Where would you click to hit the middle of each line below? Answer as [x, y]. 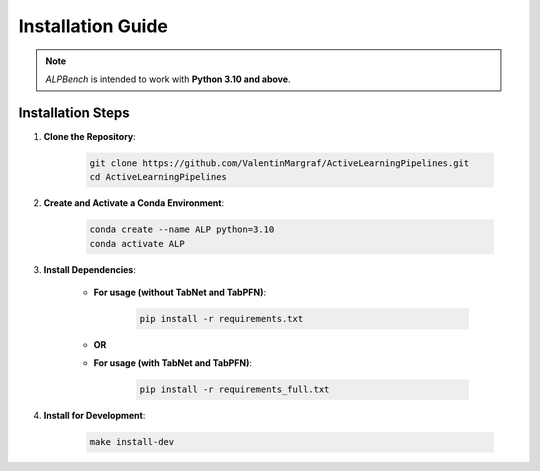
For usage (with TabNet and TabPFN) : [173, 363]
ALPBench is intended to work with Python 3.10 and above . [168, 79]
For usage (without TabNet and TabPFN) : [180, 292]
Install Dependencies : [90, 269]
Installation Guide [93, 26]
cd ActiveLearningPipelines [158, 177]
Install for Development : [94, 416]
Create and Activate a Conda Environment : [134, 203]
